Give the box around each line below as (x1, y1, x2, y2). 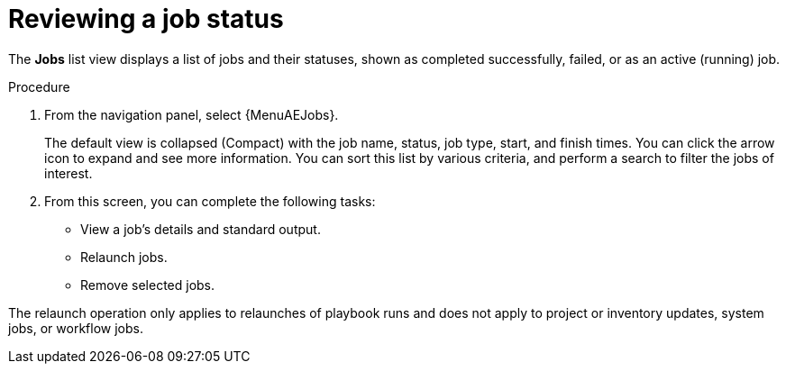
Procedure (8, 78, 70, 95)
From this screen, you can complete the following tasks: (44, 193, 376, 209)
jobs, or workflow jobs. (8, 320, 143, 336)
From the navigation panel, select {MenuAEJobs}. (44, 106, 339, 122)
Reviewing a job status (8, 4, 284, 34)
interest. (44, 165, 93, 181)
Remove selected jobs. (80, 276, 215, 293)
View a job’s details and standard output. (80, 221, 321, 237)
